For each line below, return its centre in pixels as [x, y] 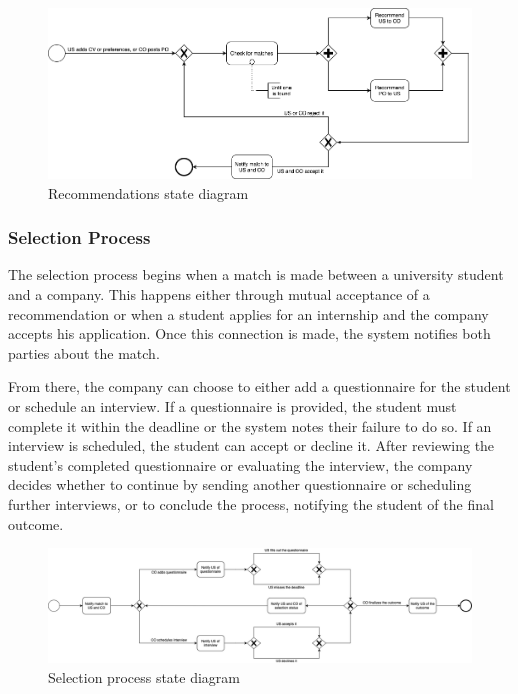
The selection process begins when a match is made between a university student [256, 274]
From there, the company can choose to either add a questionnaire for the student [259, 386]
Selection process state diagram [144, 676]
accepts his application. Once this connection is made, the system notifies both [249, 333]
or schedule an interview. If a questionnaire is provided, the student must [232, 406]
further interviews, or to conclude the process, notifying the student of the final [251, 503]
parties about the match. [84, 352]
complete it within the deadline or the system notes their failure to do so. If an [250, 425]
